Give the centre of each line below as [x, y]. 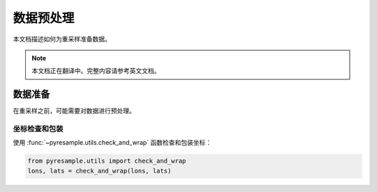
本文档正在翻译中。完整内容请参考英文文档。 [96, 71]
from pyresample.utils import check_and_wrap [107, 161]
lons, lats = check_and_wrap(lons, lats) [99, 171]
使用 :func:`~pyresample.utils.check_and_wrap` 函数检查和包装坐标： [112, 143]
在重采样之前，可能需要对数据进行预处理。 [74, 111]
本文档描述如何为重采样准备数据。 [62, 39]
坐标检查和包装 [38, 129]
